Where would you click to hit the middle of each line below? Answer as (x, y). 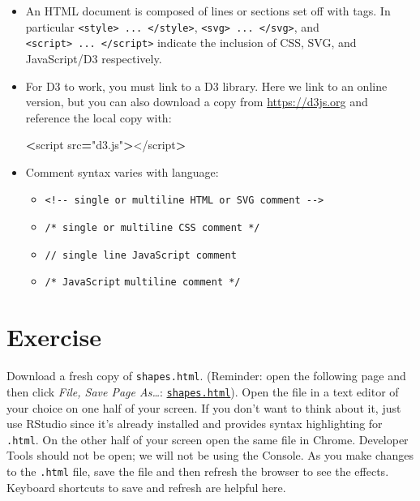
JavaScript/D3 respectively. (94, 58)
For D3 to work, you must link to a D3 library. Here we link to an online (206, 86)
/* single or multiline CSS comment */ (152, 228)
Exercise (54, 337)
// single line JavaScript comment (141, 255)
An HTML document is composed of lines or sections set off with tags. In (208, 11)
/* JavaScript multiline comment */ (143, 283)
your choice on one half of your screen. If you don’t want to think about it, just (204, 407)
